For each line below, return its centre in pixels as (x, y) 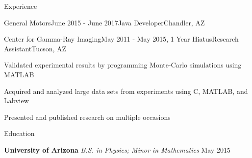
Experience (21, 6)
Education (19, 133)
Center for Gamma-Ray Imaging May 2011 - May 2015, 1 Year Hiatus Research (121, 39)
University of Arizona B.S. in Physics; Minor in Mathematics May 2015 (117, 149)
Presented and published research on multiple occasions (87, 117)
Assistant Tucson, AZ (35, 48)
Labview (16, 101)
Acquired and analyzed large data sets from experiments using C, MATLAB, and (126, 91)
